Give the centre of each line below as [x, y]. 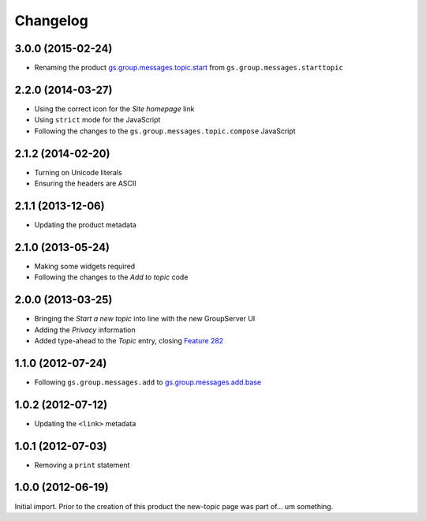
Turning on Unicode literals [78, 172]
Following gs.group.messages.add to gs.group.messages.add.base [148, 382]
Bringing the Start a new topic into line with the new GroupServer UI [145, 319]
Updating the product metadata [86, 224]
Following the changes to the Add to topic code [111, 277]
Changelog [51, 21]
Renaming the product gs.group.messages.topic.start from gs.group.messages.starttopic [189, 68]
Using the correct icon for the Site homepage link [114, 109]
